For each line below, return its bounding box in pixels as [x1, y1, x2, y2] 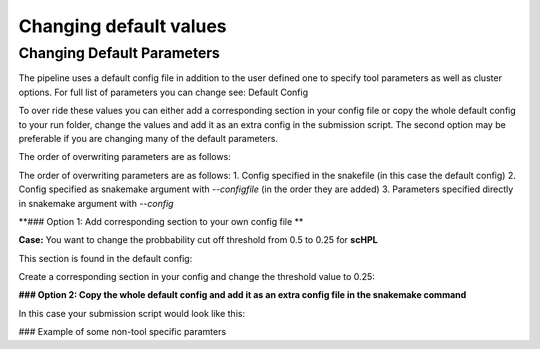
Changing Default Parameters [18, 44, 220, 62]
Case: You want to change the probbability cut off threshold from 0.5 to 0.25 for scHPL [18, 234, 379, 246]
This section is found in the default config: [18, 252, 193, 264]
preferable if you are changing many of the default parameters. [18, 132, 279, 144]
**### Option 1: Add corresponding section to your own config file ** [18, 215, 304, 227]
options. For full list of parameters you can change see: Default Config [18, 86, 309, 98]
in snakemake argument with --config [18, 197, 174, 209]
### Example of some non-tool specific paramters [18, 326, 227, 338]
